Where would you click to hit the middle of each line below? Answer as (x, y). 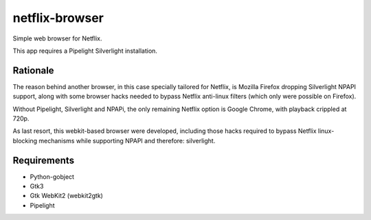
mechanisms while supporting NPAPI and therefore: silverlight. (127, 140)
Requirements (44, 160)
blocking (25, 140)
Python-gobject (52, 176)
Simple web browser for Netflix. (57, 38)
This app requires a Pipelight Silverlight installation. (85, 51)
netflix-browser (58, 18)
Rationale (33, 70)
